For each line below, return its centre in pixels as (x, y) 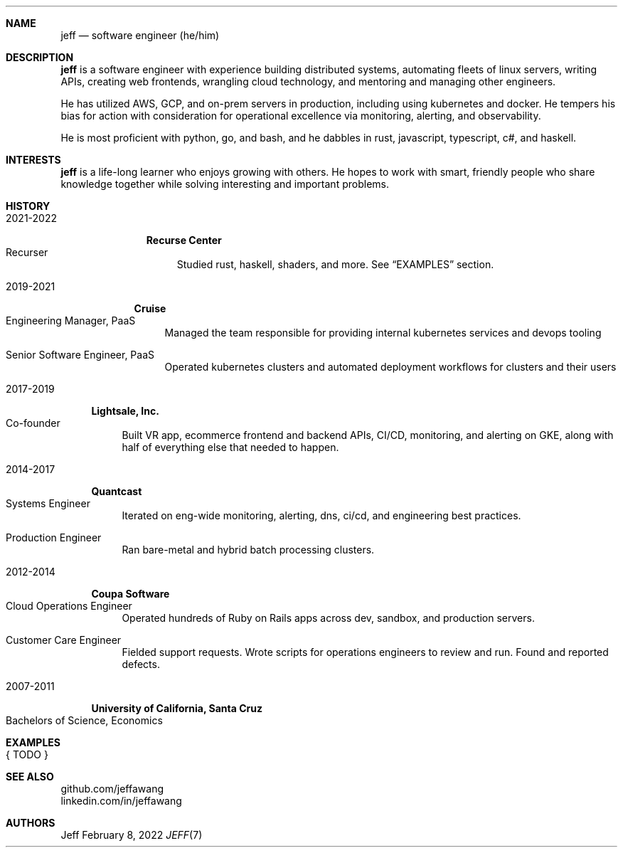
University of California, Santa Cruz (177, 708)
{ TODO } (27, 754)
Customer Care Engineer (64, 640)
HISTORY (28, 206)
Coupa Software (131, 594)
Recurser (27, 252)
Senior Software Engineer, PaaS (80, 355)
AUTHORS (31, 823)
